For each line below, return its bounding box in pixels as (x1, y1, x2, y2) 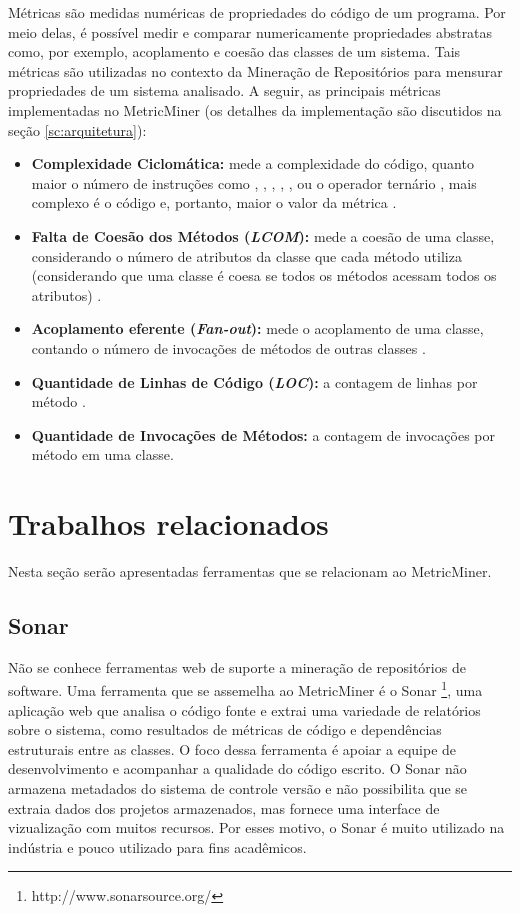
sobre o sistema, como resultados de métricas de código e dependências (8, 719, 442, 740)
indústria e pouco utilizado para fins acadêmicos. (8, 836, 307, 857)
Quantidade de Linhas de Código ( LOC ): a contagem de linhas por (31, 371, 478, 392)
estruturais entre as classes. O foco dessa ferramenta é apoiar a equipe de (8, 738, 457, 759)
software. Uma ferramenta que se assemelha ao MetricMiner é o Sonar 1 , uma (8, 677, 483, 701)
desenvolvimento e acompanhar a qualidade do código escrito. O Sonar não (8, 758, 467, 779)
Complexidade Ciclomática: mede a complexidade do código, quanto (31, 153, 474, 174)
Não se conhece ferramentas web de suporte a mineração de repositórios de (8, 656, 466, 677)
